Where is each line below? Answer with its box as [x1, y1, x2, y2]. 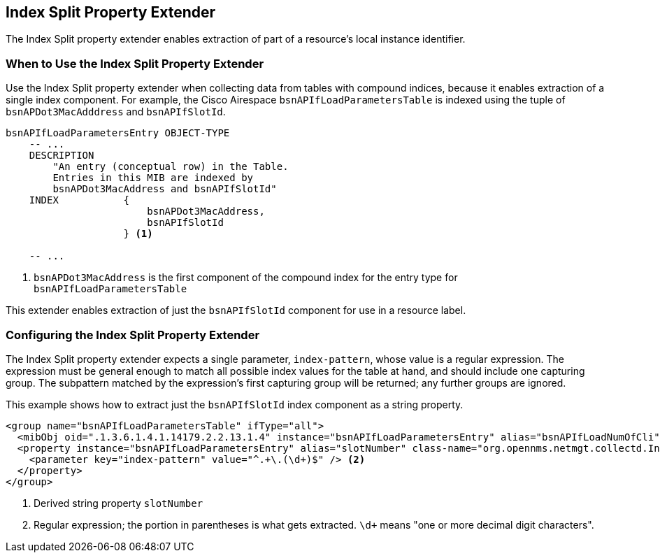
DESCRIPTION [29, 150, 94, 162]
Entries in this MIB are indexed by [52, 172, 254, 184]
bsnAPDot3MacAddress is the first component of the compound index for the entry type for [34, 271, 458, 284]
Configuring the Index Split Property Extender [6, 327, 260, 342]
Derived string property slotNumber [34, 496, 203, 509]
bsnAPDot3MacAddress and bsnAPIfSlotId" [52, 183, 277, 195]
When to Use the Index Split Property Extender [6, 56, 264, 71]
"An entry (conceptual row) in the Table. [52, 161, 289, 173]
